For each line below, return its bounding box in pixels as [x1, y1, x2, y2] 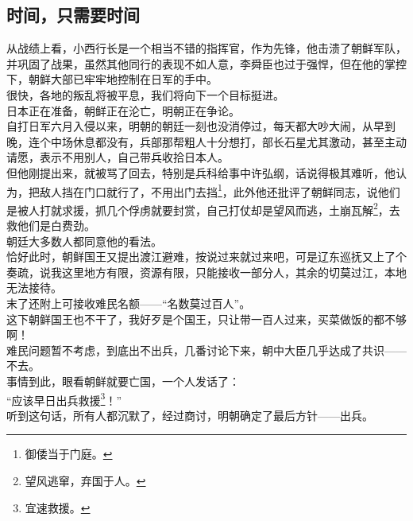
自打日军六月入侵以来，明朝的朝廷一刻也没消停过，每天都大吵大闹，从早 [6, 118, 384, 134]
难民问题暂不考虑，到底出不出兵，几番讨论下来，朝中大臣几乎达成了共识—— [6, 341, 407, 358]
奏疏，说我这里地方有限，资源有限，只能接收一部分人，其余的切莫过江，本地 [6, 263, 407, 280]
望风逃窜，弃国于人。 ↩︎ [25, 472, 146, 489]
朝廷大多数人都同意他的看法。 [6, 232, 162, 249]
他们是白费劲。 [17, 217, 95, 234]
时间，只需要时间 [6, 2, 140, 27]
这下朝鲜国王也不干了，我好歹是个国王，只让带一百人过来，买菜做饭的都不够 [6, 310, 407, 327]
